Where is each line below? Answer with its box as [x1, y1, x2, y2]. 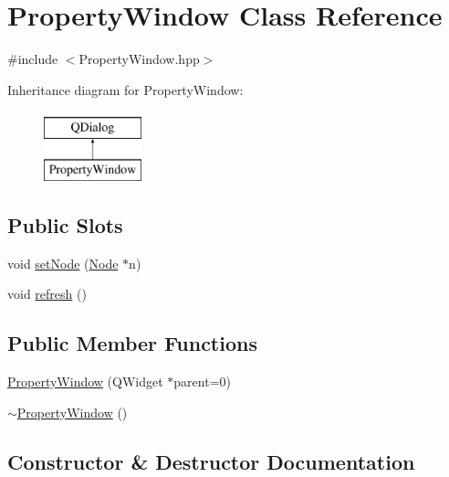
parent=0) [173, 372, 231, 391]
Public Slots [7, 210, 123, 238]
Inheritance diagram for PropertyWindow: [7, 79, 244, 99]
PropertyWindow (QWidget [7, 372, 163, 391]
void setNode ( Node [7, 253, 119, 272]
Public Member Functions [7, 329, 257, 357]
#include [7, 49, 58, 69]
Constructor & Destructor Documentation [7, 447, 415, 475]
